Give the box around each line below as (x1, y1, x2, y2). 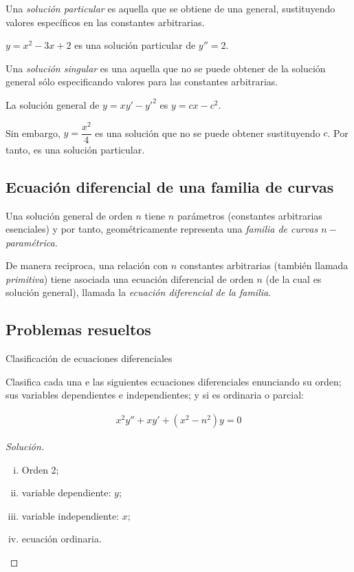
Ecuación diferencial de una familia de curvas (5, 176, 334, 197)
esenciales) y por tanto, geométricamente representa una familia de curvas (5, 222, 318, 236)
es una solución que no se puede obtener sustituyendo (95, 125, 320, 140)
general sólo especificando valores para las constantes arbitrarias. (5, 74, 278, 89)
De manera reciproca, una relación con (5, 258, 168, 273)
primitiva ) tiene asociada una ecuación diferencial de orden (5, 271, 254, 286)
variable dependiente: (21, 485, 111, 500)
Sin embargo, (5, 125, 60, 140)
